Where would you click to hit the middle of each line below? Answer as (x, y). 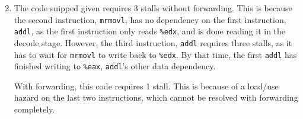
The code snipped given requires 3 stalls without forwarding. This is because (153, 8)
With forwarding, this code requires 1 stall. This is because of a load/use (146, 86)
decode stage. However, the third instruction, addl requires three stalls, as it (153, 42)
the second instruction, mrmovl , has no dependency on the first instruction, (150, 19)
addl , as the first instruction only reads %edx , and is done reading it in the (150, 31)
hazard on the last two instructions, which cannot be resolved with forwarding (156, 97)
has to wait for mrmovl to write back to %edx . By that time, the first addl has (155, 54)
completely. (34, 109)
